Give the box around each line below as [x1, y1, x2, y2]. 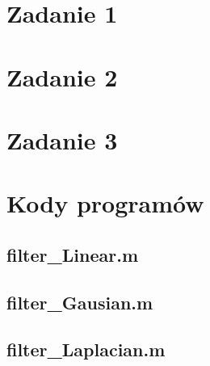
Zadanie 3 [6, 123, 118, 156]
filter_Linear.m [6, 242, 139, 267]
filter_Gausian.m [6, 289, 153, 314]
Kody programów [6, 187, 204, 220]
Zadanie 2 [6, 60, 118, 93]
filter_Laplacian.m [6, 337, 166, 362]
